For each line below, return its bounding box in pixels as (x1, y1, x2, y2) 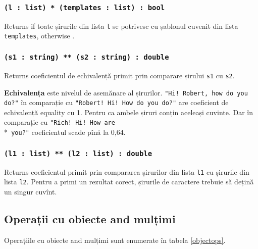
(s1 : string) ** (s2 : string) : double (4, 53, 169, 62)
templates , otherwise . (4, 30, 75, 41)
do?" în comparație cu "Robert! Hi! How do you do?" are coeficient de (4, 97, 229, 108)
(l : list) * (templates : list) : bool (4, 3, 165, 12)
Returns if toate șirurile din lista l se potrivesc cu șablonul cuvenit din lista (4, 20, 238, 31)
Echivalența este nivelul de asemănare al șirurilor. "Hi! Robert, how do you (4, 87, 248, 97)
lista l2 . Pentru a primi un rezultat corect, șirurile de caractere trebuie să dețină (4, 176, 254, 187)
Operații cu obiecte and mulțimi (4, 211, 176, 226)
